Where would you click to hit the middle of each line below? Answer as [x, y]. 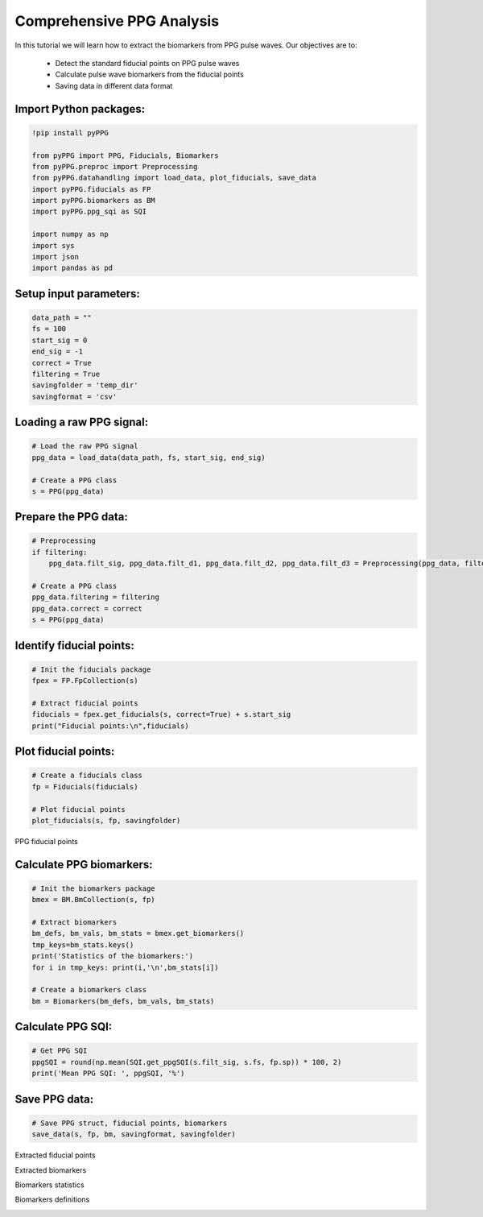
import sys [53, 245]
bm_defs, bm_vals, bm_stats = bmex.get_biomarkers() [138, 933]
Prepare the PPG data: [71, 517]
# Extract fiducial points [85, 703]
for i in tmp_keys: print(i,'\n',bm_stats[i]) [125, 967]
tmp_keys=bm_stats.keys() [83, 945]
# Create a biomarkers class [89, 990]
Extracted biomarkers [51, 1170]
